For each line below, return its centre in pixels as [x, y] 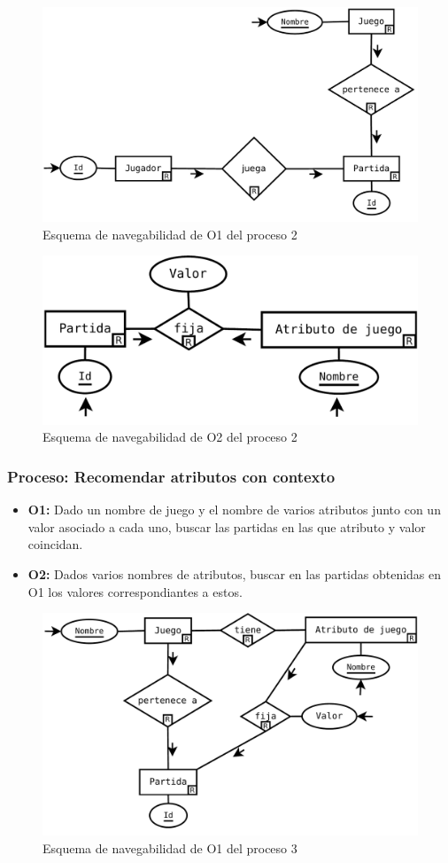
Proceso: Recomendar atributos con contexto [171, 476]
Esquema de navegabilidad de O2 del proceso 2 [170, 437]
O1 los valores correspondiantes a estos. [135, 591]
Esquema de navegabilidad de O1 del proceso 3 [170, 847]
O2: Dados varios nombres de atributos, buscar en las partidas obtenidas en [235, 574]
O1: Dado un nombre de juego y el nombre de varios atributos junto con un [234, 510]
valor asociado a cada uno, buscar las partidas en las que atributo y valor [227, 526]
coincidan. [55, 544]
